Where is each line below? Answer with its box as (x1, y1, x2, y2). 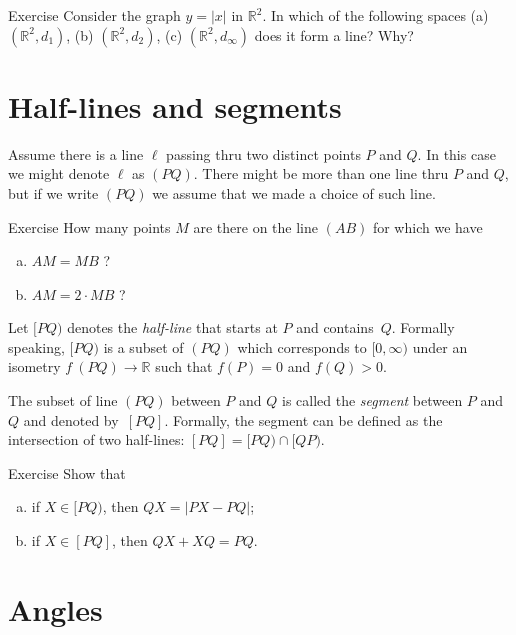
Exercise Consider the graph (8, 5, 181, 25)
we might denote (8, 163, 110, 184)
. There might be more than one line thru (193, 163, 449, 184)
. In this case (417, 143, 496, 164)
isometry (8, 356, 61, 377)
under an (412, 336, 468, 357)
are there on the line (193, 216, 318, 237)
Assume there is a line (8, 143, 144, 164)
